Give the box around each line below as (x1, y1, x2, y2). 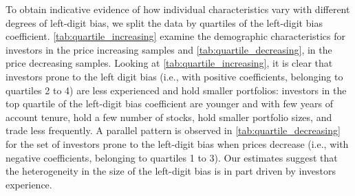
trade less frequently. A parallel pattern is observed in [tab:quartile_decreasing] (6, 123, 341, 138)
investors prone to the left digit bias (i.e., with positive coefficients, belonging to (6, 69, 343, 83)
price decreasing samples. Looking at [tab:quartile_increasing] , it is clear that (6, 56, 333, 70)
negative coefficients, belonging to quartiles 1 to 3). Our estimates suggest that (6, 150, 338, 164)
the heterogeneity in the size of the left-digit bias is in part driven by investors (6, 164, 336, 178)
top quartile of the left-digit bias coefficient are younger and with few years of (6, 96, 333, 111)
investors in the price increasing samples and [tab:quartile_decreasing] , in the (6, 42, 332, 56)
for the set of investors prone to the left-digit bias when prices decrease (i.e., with (6, 136, 349, 151)
